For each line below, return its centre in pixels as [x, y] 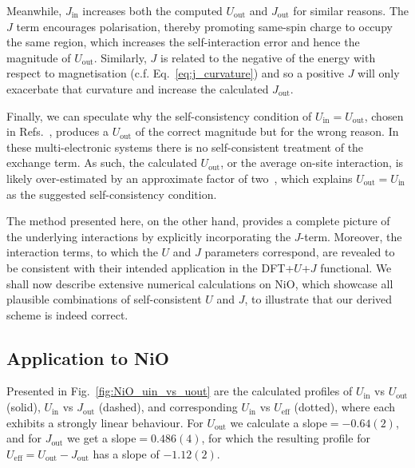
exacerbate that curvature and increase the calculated [138, 88]
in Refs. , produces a [57, 131]
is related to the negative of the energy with [268, 57]
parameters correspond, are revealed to [300, 252]
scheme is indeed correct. [67, 314]
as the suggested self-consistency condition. [112, 194]
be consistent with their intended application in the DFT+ [150, 267]
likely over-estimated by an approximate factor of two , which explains [180, 178]
